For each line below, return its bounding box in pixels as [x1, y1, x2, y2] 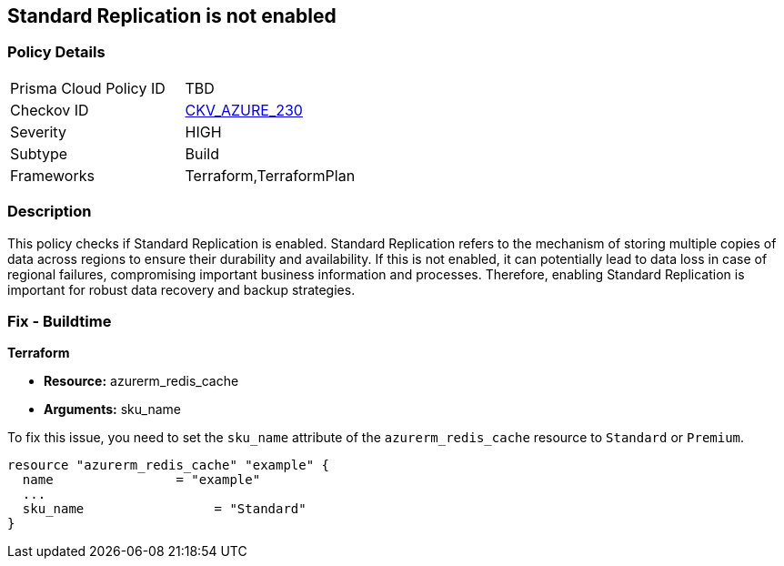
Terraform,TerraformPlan [185, 166, 356, 185]
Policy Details [7, 43, 106, 62]
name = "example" [22, 472, 261, 488]
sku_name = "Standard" [22, 501, 307, 517]
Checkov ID [10, 100, 89, 119]
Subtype [10, 144, 68, 163]
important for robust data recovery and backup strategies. [7, 281, 356, 298]
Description [7, 202, 92, 221]
